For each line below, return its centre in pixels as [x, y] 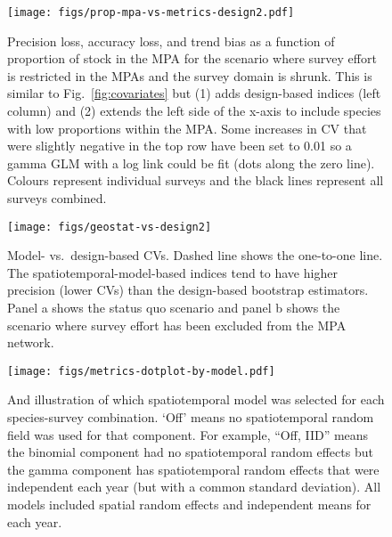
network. [31, 342]
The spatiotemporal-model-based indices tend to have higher [172, 272]
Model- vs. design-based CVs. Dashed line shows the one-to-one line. [195, 255]
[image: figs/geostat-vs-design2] [110, 227]
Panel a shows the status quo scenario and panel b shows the [174, 308]
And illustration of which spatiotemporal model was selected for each [196, 399]
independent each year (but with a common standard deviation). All [194, 487]
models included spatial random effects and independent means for [189, 504]
